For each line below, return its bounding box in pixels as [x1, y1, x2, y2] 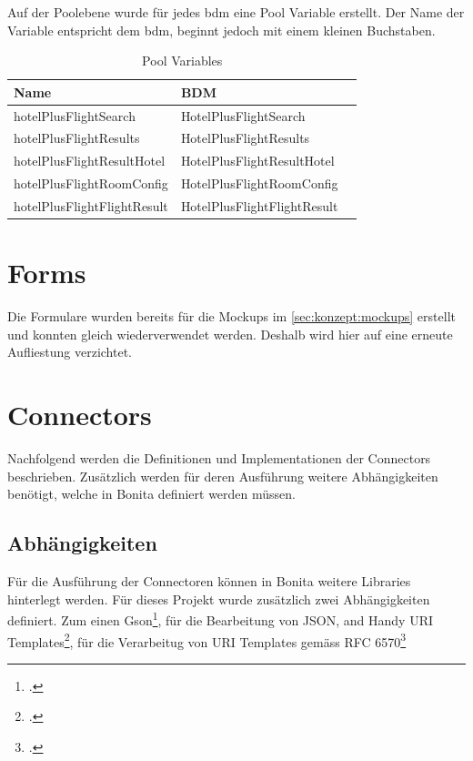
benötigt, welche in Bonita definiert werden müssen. [7, 484, 296, 503]
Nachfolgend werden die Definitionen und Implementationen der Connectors [7, 449, 431, 468]
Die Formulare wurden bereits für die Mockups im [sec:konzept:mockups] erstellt [7, 307, 456, 326]
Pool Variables [142, 51, 223, 70]
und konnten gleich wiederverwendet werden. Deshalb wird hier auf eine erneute [7, 324, 453, 343]
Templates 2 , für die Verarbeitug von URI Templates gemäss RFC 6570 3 [7, 629, 407, 651]
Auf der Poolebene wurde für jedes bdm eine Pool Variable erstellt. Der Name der [7, 3, 465, 21]
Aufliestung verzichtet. [7, 342, 133, 361]
